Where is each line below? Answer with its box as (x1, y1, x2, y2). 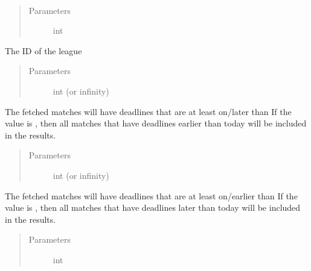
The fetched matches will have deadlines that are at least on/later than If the (5, 105, 292, 117)
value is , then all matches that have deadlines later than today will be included (5, 201, 301, 214)
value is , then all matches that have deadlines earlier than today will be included (5, 117, 307, 129)
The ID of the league (5, 44, 82, 57)
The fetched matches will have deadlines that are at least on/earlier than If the (5, 189, 298, 202)
